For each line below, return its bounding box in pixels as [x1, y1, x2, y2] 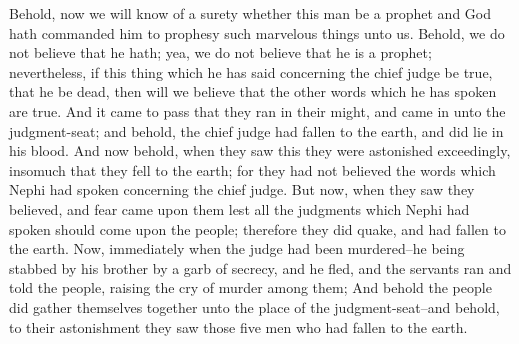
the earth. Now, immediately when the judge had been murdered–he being [9, 238, 465, 259]
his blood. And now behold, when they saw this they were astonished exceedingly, [9, 140, 511, 161]
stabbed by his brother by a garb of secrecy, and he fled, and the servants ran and [9, 257, 512, 278]
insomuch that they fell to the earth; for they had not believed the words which [9, 159, 496, 180]
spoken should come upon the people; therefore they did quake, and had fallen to [9, 218, 506, 239]
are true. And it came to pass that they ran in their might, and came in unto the [9, 100, 506, 121]
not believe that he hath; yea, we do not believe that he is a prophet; [9, 42, 432, 63]
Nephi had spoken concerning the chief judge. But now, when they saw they [9, 179, 475, 200]
